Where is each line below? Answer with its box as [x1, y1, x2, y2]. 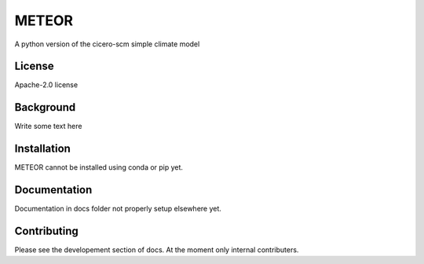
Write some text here [14, 122, 82, 131]
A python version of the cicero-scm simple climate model [14, 39, 200, 49]
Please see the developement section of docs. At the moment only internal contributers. [14, 245, 299, 255]
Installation [14, 142, 71, 156]
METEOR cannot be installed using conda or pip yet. [14, 163, 184, 172]
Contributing [14, 224, 79, 237]
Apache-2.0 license [14, 80, 79, 90]
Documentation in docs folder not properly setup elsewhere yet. [14, 204, 221, 214]
